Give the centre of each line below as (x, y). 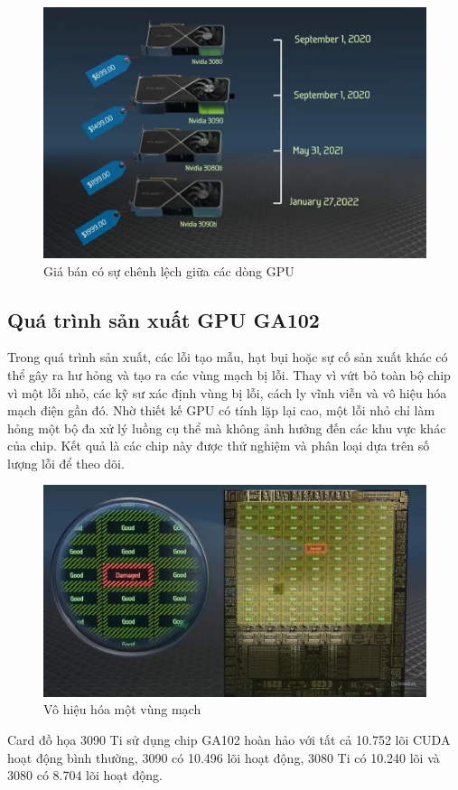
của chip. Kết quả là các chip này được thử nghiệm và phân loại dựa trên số (219, 446)
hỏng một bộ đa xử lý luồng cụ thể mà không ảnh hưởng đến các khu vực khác (227, 428)
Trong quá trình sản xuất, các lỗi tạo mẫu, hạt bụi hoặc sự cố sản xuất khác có (228, 357)
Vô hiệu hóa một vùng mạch (122, 709)
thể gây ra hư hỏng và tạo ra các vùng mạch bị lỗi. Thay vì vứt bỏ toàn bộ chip (229, 374)
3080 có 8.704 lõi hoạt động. (85, 775)
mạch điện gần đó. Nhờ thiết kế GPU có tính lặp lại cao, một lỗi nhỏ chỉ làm (221, 410)
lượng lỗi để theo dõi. (66, 463)
